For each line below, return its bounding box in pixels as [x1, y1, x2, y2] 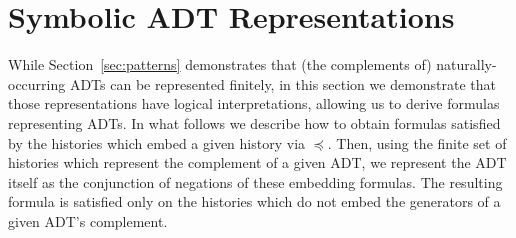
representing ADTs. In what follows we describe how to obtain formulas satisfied [8, 112, 501, 133]
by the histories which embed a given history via [8, 132, 306, 153]
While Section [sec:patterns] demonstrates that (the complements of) [8, 54, 432, 75]
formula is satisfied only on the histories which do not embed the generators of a [8, 191, 501, 212]
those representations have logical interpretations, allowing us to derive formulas [8, 93, 500, 114]
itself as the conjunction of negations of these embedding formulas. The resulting [8, 171, 503, 192]
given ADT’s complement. [8, 210, 168, 231]
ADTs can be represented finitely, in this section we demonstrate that [69, 73, 497, 94]
